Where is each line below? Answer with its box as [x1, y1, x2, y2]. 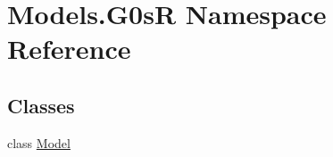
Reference [7, 30, 131, 67]
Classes [7, 91, 75, 119]
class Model [7, 133, 71, 152]
